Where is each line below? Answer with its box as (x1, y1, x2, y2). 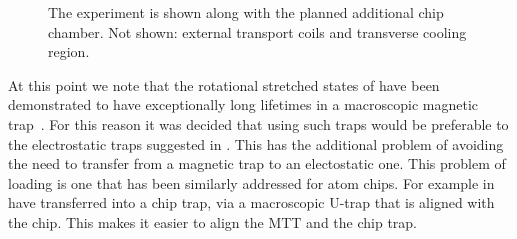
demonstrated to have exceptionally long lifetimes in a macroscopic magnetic (8, 94, 479, 115)
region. (48, 41, 90, 62)
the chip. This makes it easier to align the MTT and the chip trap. (8, 211, 418, 232)
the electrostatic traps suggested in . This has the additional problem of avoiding (8, 133, 504, 154)
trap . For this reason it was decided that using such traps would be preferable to (8, 113, 509, 134)
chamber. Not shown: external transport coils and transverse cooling (48, 21, 467, 42)
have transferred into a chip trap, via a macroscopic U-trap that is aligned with (8, 192, 495, 213)
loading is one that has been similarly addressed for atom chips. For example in (8, 172, 495, 193)
